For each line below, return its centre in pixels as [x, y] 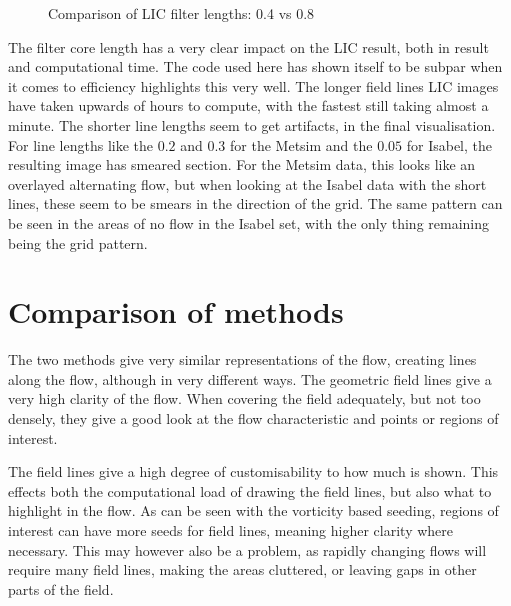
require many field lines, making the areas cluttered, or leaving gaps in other [242, 569]
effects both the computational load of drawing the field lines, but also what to [250, 490]
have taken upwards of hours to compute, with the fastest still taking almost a [248, 105]
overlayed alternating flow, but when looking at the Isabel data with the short [247, 183]
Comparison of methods [176, 311]
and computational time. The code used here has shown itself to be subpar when [255, 66]
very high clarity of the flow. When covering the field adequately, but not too [244, 398]
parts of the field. [61, 588]
